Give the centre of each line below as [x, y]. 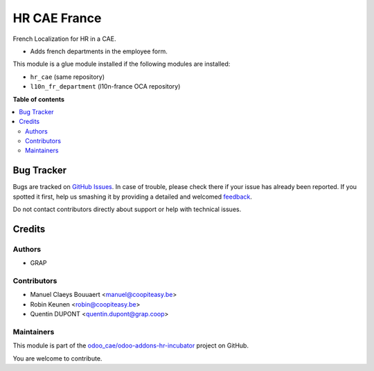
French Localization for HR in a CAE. [64, 39]
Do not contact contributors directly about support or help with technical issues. [127, 209]
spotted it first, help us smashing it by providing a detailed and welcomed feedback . [133, 197]
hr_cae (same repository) [68, 77]
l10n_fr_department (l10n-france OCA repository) [105, 87]
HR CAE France [57, 18]
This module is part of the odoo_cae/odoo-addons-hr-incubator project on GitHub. [131, 345]
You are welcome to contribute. [57, 358]
